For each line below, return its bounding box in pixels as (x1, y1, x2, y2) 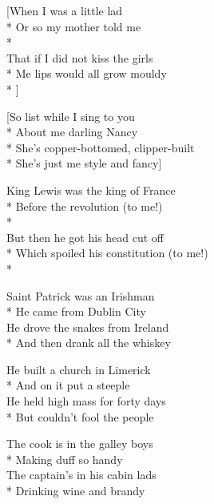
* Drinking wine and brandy (6, 482, 145, 499)
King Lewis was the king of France (6, 181, 176, 198)
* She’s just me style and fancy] (6, 155, 162, 171)
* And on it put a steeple (6, 377, 130, 393)
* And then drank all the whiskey (6, 334, 171, 351)
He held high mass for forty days (6, 393, 166, 409)
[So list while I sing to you (6, 107, 135, 124)
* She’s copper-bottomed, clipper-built (6, 139, 195, 155)
